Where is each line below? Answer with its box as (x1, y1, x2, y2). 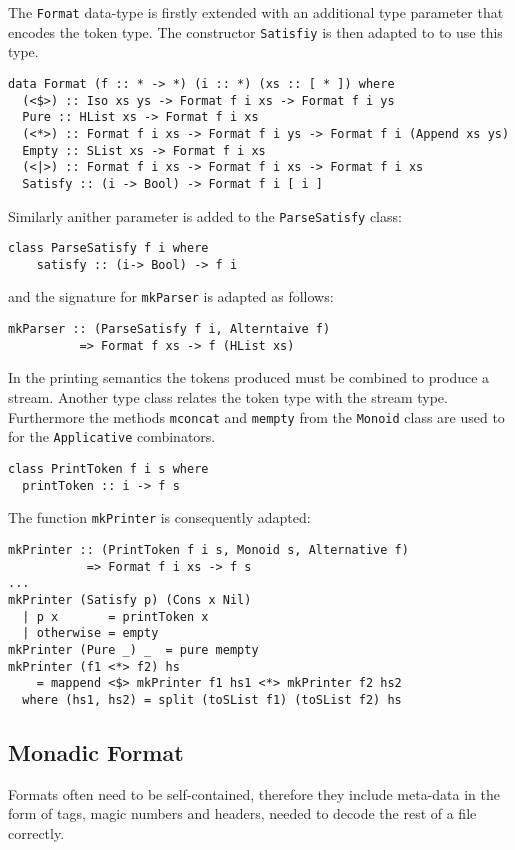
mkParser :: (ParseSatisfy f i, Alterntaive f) (8, 322, 331, 337)
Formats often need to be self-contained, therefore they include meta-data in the (8, 783, 501, 804)
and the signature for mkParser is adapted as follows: (8, 286, 334, 307)
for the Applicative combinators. (8, 426, 216, 447)
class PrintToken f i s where (8, 461, 209, 476)
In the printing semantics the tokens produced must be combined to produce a (8, 367, 490, 388)
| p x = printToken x (22, 609, 209, 624)
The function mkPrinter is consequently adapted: (8, 507, 311, 528)
